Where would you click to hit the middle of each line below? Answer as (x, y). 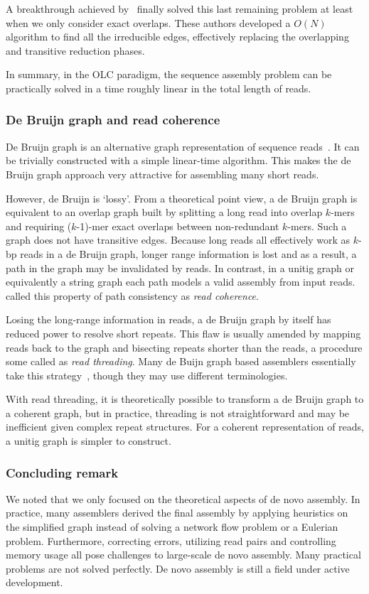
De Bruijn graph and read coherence (113, 120)
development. (34, 582)
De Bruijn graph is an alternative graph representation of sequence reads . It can (183, 146)
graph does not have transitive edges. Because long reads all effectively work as (178, 240)
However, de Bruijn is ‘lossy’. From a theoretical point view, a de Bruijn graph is (182, 198)
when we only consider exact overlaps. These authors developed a (148, 22)
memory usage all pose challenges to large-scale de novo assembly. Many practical (183, 555)
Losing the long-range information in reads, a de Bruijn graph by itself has (169, 319)
